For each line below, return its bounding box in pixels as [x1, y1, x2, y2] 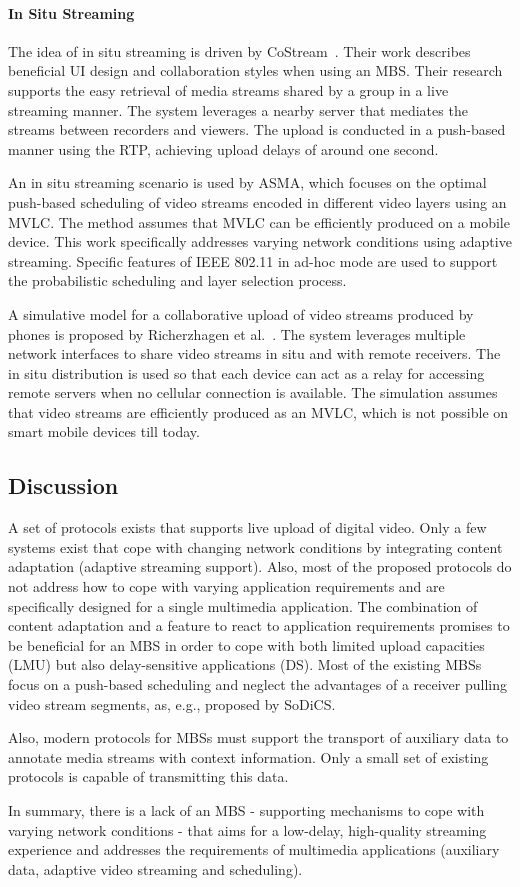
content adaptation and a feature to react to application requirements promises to [8, 615, 510, 636]
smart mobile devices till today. [8, 421, 200, 442]
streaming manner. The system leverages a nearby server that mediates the [8, 99, 468, 120]
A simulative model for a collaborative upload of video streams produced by [8, 303, 474, 324]
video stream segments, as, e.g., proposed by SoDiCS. [8, 693, 336, 714]
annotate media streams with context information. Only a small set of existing [8, 746, 489, 767]
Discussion [8, 470, 119, 501]
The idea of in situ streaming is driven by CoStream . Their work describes [8, 40, 471, 61]
